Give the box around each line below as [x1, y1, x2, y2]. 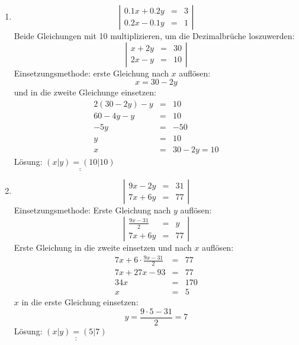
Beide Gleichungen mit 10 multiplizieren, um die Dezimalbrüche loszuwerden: [14, 30, 295, 41]
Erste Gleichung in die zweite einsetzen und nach [14, 241, 192, 253]
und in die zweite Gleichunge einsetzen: [14, 86, 156, 98]
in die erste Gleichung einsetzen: [21, 296, 139, 308]
